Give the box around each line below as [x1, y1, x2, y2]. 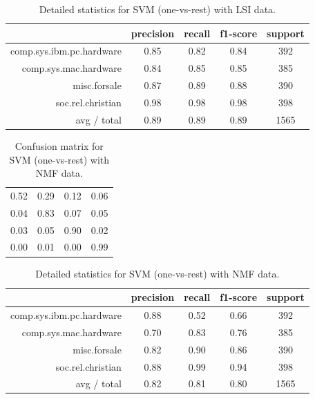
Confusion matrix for [15, 138, 104, 153]
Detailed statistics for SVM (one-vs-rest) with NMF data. [35, 266, 280, 280]
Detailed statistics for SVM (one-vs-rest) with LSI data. [39, 2, 276, 16]
